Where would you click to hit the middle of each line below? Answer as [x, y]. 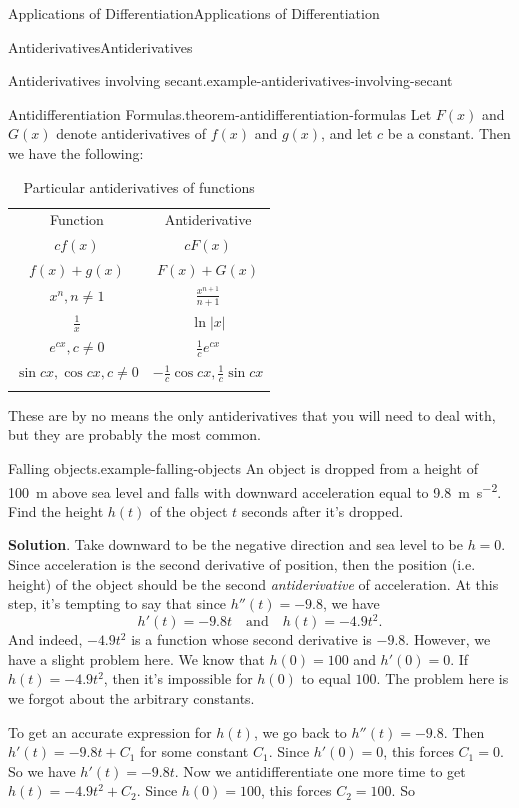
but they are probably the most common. [134, 434]
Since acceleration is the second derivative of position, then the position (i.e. [242, 563]
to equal [326, 678]
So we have [42, 770]
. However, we [448, 639]
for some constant [194, 751]
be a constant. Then [449, 133]
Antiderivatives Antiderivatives [100, 46]
